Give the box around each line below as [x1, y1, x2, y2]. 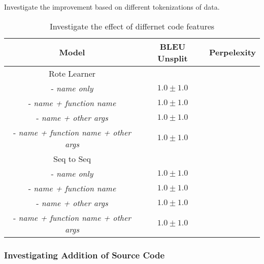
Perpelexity [209, 46, 256, 58]
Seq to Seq [53, 152, 91, 164]
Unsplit [157, 52, 188, 64]
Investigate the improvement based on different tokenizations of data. [4, 2, 220, 12]
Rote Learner [48, 67, 96, 79]
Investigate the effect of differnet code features [49, 20, 215, 32]
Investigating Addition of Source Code [4, 248, 165, 261]
